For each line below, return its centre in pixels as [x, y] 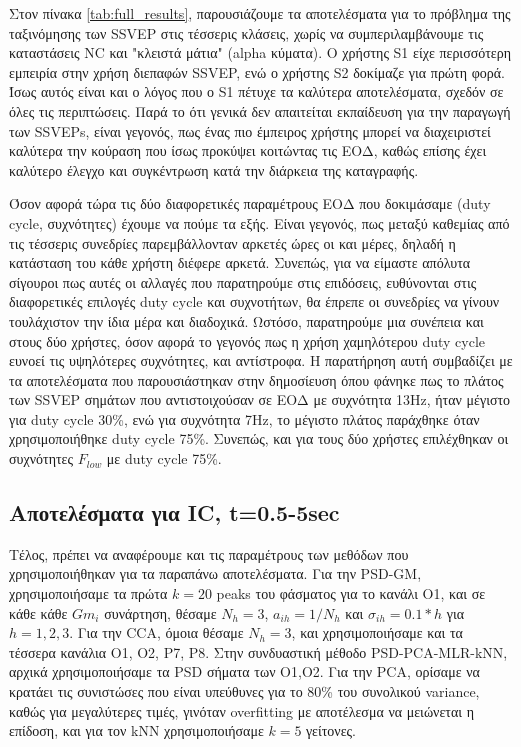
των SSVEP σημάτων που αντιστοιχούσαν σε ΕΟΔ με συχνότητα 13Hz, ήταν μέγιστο [260, 399]
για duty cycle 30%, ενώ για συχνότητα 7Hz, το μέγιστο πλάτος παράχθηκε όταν [244, 418]
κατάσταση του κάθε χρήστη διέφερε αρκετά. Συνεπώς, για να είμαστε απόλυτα [240, 262]
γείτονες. [331, 730]
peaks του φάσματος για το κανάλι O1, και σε [351, 593]
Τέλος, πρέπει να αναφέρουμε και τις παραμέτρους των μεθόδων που [209, 553]
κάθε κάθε [38, 612]
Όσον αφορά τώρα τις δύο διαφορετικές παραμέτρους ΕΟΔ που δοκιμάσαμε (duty [250, 203]
